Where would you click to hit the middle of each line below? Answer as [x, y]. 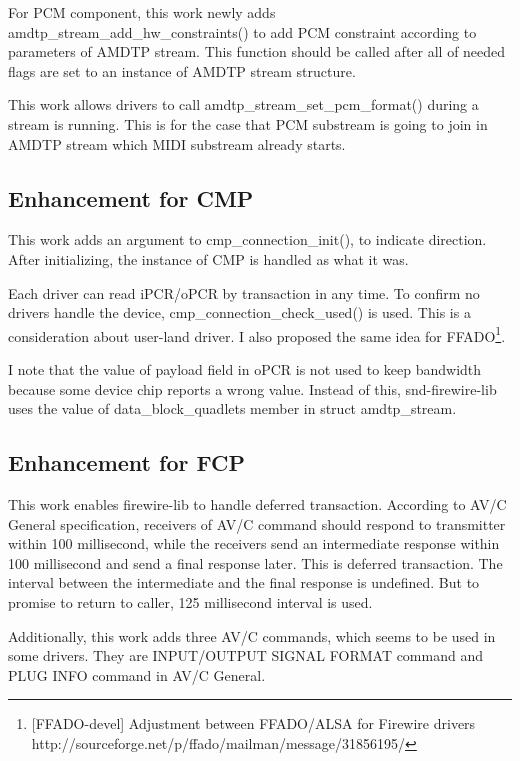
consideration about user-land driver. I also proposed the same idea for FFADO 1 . [257, 334]
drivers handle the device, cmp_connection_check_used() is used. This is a [239, 312]
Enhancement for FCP [126, 462]
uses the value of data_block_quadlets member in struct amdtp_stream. [232, 408]
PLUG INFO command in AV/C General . [137, 674]
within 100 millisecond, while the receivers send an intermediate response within [254, 543]
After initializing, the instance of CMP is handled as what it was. [208, 258]
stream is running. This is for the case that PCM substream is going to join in [248, 123]
